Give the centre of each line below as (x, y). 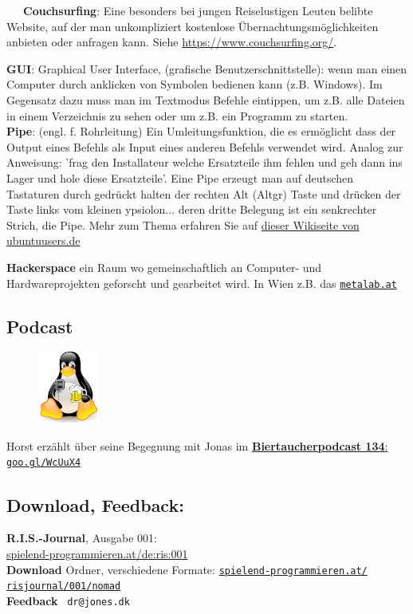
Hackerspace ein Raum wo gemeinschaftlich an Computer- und (164, 267)
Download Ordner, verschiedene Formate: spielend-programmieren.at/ (187, 569)
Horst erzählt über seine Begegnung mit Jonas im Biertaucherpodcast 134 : (197, 445)
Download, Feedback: (95, 504)
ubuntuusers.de (43, 240)
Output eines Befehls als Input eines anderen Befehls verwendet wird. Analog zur (205, 146)
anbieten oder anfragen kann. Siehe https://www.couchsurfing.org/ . (172, 42)
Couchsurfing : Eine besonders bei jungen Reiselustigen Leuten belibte (198, 10)
